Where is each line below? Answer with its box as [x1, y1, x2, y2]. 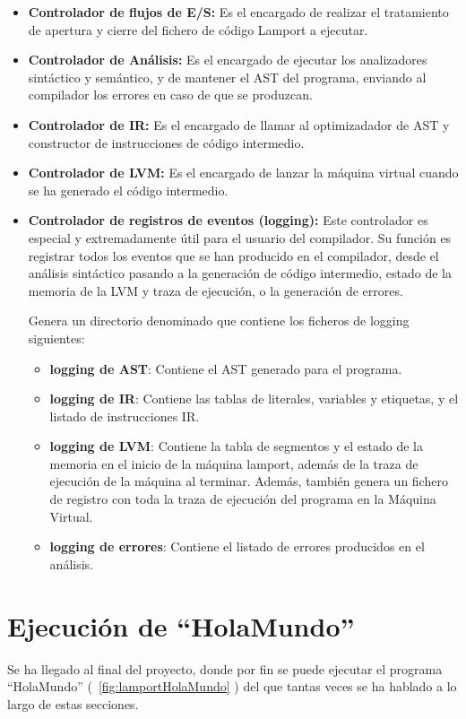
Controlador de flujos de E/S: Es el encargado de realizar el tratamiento [28, 3, 449, 21]
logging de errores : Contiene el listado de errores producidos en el [49, 537, 425, 556]
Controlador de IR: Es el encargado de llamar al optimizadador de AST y [28, 115, 450, 134]
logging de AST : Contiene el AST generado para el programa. [49, 359, 402, 377]
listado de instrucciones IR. [49, 406, 200, 425]
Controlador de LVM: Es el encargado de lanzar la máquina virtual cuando [28, 163, 459, 182]
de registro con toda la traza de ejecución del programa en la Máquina [49, 489, 436, 508]
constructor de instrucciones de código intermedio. [28, 133, 305, 152]
